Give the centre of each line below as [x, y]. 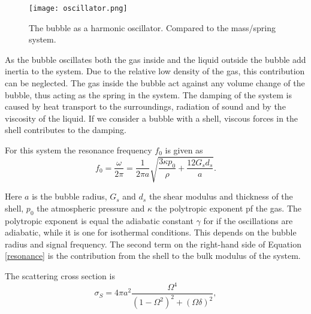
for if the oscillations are [248, 220]
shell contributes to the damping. [66, 130]
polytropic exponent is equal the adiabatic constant [99, 220]
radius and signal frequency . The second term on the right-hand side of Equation [153, 244]
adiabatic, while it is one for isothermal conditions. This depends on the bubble [151, 232]
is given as [184, 150]
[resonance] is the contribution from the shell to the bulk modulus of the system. [153, 256]
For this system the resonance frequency [78, 150]
